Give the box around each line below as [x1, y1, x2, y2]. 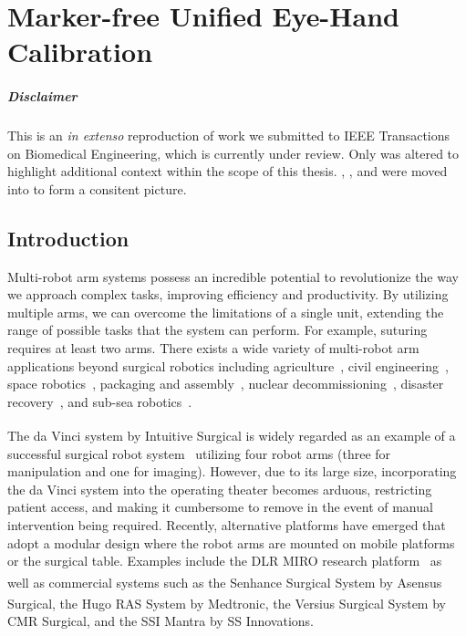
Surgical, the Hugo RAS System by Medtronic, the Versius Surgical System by [7, 593, 446, 612]
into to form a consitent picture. [7, 179, 187, 198]
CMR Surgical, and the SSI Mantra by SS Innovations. [7, 611, 315, 631]
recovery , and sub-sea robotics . [7, 391, 192, 411]
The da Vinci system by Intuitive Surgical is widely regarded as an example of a [7, 426, 456, 445]
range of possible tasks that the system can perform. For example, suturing [7, 320, 428, 339]
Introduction [7, 224, 129, 252]
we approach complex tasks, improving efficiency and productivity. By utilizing [7, 285, 449, 304]
